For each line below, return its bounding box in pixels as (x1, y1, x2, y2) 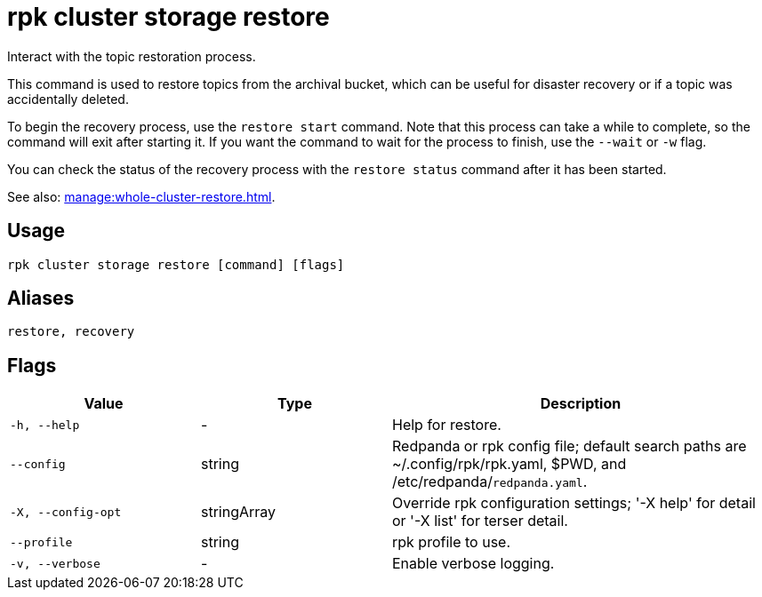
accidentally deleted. (7, 91, 129, 107)
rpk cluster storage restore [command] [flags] (7, 257, 345, 272)
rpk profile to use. (392, 533, 511, 552)
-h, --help (10, 418, 80, 432)
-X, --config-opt (10, 505, 122, 519)
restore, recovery (7, 324, 135, 339)
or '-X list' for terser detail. (392, 512, 568, 530)
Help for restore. (392, 416, 501, 434)
